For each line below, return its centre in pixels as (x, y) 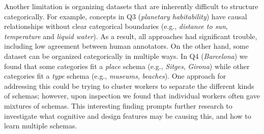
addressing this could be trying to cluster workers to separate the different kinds (129, 86)
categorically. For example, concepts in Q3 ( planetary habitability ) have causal (126, 16)
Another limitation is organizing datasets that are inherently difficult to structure (131, 6)
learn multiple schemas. (41, 126)
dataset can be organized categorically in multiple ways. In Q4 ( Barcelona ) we (126, 56)
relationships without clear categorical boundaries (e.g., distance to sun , (116, 26)
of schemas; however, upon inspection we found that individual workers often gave (132, 96)
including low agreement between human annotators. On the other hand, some (126, 46)
